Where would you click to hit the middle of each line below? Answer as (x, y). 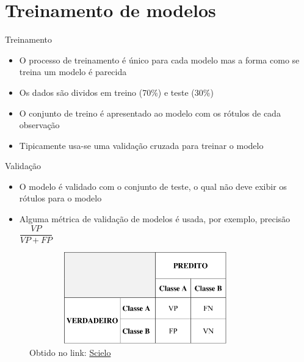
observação (39, 125)
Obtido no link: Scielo (70, 353)
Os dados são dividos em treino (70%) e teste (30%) (116, 92)
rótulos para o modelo (60, 198)
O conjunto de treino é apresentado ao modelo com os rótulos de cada (150, 113)
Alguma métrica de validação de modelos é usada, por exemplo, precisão (155, 219)
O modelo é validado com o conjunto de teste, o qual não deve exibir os (153, 186)
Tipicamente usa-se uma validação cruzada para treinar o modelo (141, 145)
